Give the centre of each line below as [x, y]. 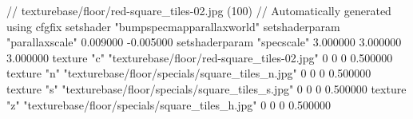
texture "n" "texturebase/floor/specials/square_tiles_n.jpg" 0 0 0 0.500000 [189, 73]
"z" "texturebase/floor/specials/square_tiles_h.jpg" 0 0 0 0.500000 [169, 104]
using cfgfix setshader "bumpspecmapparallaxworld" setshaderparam [173, 26]
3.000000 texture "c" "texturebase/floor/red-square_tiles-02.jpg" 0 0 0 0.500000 [200, 57]
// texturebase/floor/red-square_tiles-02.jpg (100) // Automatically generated [199, 10]
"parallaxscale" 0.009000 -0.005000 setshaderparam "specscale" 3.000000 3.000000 [204, 42]
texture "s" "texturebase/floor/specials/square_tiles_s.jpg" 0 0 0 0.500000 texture [206, 88]
